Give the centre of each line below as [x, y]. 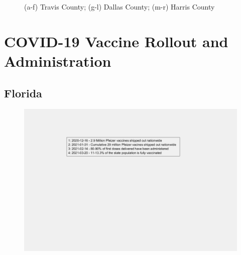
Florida [23, 93]
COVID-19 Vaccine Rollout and [116, 41]
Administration [58, 60]
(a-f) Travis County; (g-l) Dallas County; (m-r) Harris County [119, 7]
